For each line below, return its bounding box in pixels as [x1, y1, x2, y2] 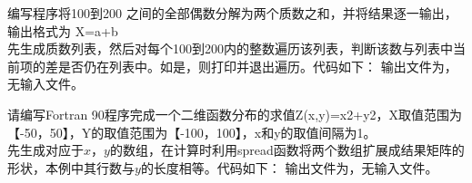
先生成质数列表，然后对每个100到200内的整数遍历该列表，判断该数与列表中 [7, 39, 453, 58]
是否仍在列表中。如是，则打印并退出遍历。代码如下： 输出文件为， [57, 56, 457, 75]
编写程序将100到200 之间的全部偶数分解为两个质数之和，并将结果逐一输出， [7, 4, 457, 22]
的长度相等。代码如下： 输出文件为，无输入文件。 [140, 158, 438, 177]
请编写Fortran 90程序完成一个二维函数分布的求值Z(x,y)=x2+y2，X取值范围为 [7, 104, 463, 123]
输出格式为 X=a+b [7, 21, 118, 40]
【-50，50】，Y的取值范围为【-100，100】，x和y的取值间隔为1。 [7, 122, 377, 141]
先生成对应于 [7, 140, 84, 159]
